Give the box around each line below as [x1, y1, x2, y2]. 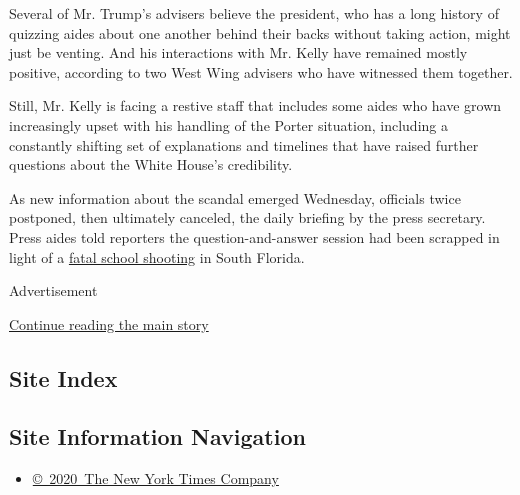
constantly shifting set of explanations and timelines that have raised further [9, 134, 479, 155]
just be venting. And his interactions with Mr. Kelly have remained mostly [9, 42, 468, 63]
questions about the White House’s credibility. [9, 154, 293, 175]
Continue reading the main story [9, 313, 209, 334]
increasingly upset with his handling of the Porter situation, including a [9, 114, 448, 135]
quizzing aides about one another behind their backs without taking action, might [9, 22, 511, 43]
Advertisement [9, 280, 98, 301]
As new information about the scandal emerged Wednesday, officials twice [9, 187, 461, 208]
